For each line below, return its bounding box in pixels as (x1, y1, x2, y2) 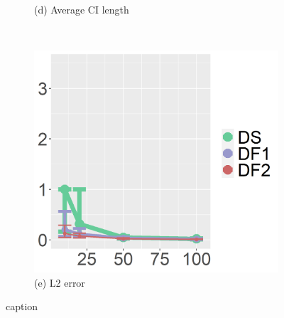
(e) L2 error (34, 275, 85, 290)
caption (6, 299, 38, 314)
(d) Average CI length (34, 2, 129, 16)
